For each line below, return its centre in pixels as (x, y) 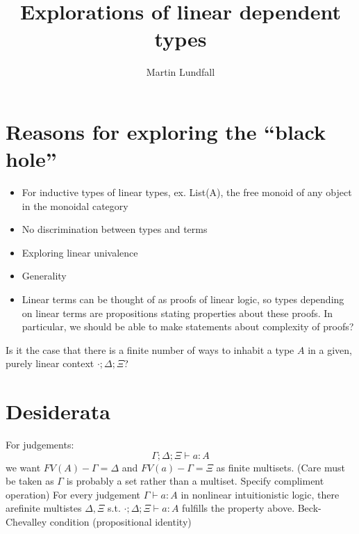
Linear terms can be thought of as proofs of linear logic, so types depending (183, 299)
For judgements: (40, 445)
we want (23, 467)
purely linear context (50, 363)
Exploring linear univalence (80, 252)
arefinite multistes (44, 508)
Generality (44, 276)
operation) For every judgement (73, 494)
